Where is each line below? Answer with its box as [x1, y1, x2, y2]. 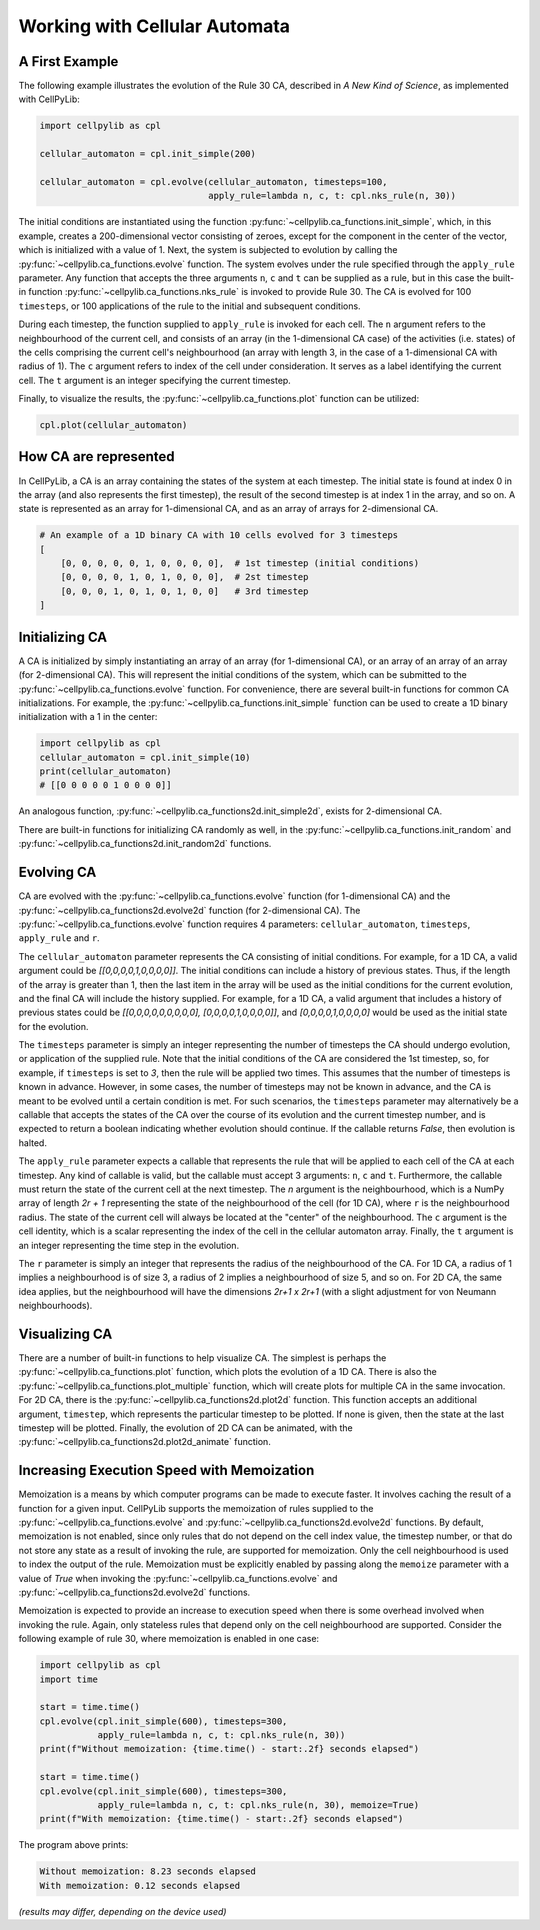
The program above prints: [18, 1839, 129, 1851]
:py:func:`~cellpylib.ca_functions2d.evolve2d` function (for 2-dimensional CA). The [18, 904, 361, 916]
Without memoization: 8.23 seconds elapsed [39, 1866, 257, 1877]
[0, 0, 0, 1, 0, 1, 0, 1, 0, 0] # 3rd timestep [60, 585, 309, 597]
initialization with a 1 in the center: [18, 711, 158, 723]
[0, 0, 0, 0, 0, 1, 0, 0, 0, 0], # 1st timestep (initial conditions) [60, 558, 420, 569]
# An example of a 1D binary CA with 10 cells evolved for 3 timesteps [39, 530, 399, 541]
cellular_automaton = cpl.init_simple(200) [39, 148, 257, 160]
